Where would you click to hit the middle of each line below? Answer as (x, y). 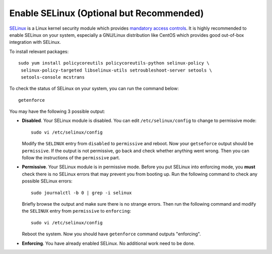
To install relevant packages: (39, 51)
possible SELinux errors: (47, 181)
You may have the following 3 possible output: (57, 111)
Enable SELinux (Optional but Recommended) (107, 13)
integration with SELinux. (35, 42)
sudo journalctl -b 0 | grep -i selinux (81, 193)
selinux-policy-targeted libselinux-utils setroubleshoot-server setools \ (117, 70)
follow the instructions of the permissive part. (71, 158)
